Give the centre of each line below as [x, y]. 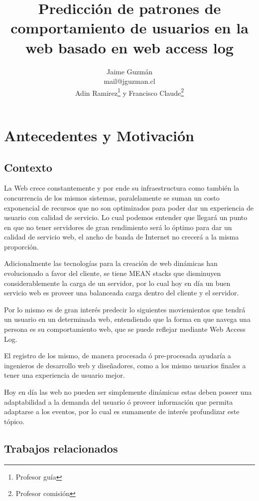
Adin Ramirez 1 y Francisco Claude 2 [129, 92]
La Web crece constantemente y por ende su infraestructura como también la [122, 188]
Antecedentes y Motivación [99, 135]
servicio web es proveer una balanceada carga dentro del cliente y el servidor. [122, 293]
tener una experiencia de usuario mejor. [65, 375]
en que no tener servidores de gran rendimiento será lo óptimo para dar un [118, 227]
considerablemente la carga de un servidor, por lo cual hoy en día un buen [117, 283]
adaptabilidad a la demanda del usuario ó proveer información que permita [119, 401]
